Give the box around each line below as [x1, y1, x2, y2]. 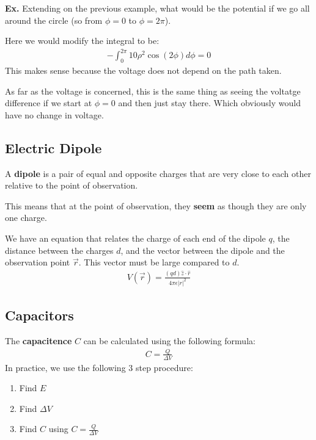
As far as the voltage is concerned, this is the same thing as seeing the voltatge [5, 84, 301, 97]
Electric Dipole [5, 138, 102, 157]
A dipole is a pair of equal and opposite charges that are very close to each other [5, 167, 311, 179]
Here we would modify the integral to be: [5, 34, 160, 47]
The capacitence [5, 334, 72, 347]
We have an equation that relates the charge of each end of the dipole [5, 232, 266, 245]
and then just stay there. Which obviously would [118, 96, 301, 109]
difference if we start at [5, 96, 92, 109]
